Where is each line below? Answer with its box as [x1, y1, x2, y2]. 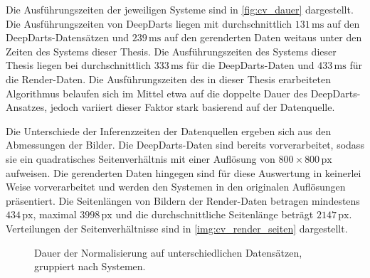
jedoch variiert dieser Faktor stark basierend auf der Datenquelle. [50, 100, 335, 114]
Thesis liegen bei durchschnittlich [6, 58, 152, 73]
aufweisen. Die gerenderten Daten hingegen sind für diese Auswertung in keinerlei [6, 165, 361, 180]
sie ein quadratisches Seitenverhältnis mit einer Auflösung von [6, 151, 275, 166]
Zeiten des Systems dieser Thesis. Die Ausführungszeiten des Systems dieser [6, 43, 337, 58]
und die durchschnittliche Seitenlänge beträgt [115, 207, 314, 222]
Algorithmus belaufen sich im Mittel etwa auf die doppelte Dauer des [6, 85, 308, 100]
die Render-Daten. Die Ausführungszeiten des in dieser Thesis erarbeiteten [6, 71, 332, 86]
